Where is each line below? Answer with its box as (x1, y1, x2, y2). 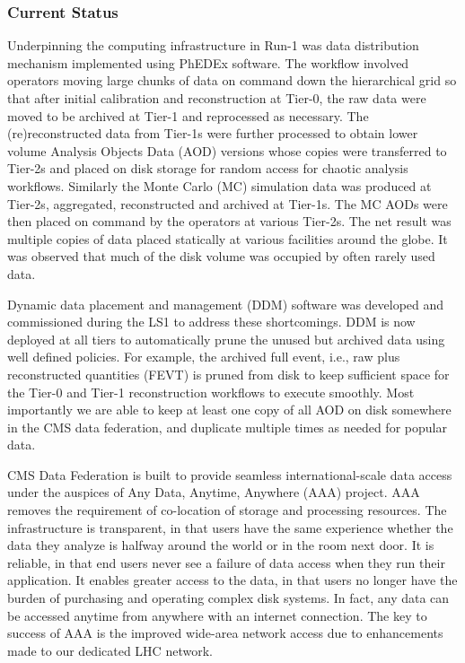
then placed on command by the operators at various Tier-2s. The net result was (7, 212, 452, 231)
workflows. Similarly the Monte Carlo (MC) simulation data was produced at (7, 176, 432, 195)
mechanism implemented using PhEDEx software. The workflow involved (7, 53, 409, 72)
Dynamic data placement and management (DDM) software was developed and (7, 294, 444, 313)
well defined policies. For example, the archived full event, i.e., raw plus (7, 347, 400, 366)
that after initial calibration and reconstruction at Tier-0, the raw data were (7, 89, 426, 107)
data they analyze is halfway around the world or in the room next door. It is (7, 536, 434, 554)
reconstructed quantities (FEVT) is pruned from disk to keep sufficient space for (7, 364, 450, 383)
